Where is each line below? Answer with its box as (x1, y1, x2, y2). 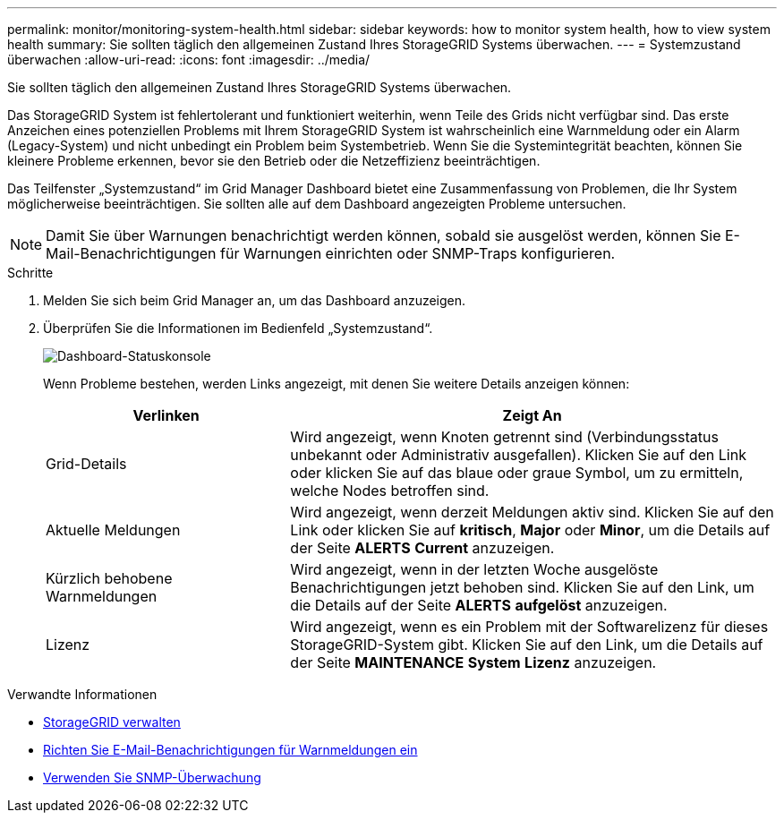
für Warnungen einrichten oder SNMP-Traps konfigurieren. (220, 244, 616, 262)
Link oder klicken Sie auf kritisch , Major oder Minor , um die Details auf (290, 521, 771, 539)
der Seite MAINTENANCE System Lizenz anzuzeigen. (290, 653, 657, 671)
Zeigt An (502, 406, 562, 424)
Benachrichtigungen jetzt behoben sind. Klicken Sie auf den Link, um (290, 578, 754, 596)
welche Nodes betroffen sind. (290, 482, 490, 500)
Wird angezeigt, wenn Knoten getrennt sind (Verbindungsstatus (290, 428, 719, 446)
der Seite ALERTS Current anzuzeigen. (290, 539, 555, 557)
